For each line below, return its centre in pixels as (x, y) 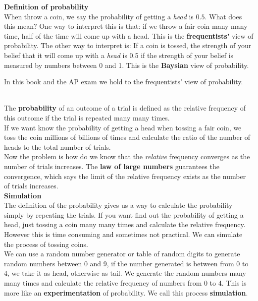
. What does (223, 16)
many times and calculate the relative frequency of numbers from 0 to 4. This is (125, 283)
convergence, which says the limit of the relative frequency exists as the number (125, 176)
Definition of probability (46, 6)
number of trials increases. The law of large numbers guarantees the (112, 166)
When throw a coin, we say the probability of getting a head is (99, 16)
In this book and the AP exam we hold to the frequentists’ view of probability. (124, 82)
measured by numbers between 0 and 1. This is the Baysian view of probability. (127, 65)
